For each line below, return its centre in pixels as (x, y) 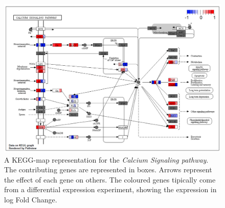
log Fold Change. (31, 200)
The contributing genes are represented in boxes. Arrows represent (108, 170)
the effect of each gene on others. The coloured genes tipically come (110, 179)
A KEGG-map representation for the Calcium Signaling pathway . (106, 159)
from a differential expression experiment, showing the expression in (110, 189)
